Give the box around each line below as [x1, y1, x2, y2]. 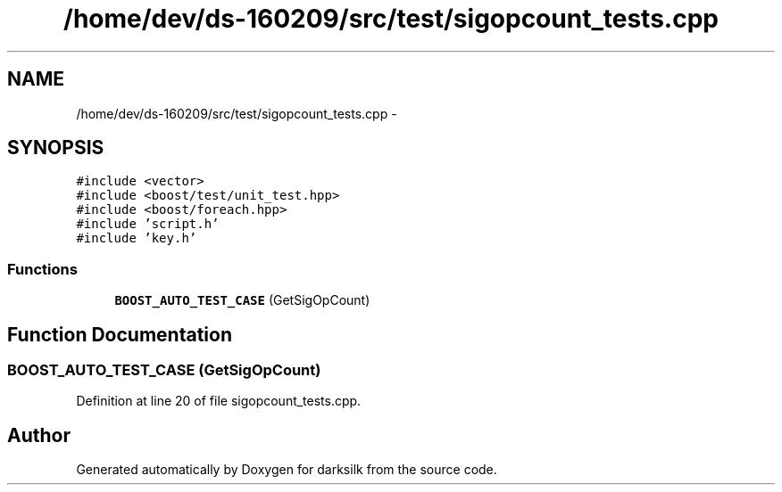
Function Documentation [7, 323, 232, 346]
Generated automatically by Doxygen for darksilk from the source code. [76, 462, 497, 478]
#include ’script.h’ [76, 217, 220, 232]
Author [7, 423, 71, 447]
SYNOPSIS [7, 136, 104, 160]
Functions [7, 259, 78, 278]
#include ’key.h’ [76, 231, 197, 246]
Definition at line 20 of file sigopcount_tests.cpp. [76, 393, 362, 409]
